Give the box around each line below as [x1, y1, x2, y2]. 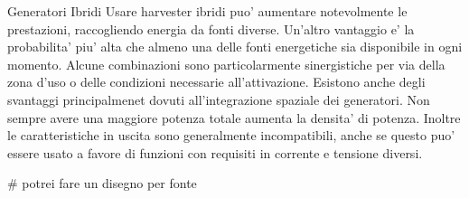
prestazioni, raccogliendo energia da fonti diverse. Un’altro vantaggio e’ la [7, 19, 415, 38]
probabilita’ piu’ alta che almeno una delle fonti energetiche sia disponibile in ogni [7, 37, 463, 56]
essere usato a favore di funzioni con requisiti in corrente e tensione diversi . [7, 143, 423, 162]
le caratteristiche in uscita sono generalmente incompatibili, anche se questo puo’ [7, 126, 455, 145]
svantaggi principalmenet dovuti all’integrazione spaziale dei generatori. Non [7, 90, 430, 108]
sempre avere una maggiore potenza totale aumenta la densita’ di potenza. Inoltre [7, 108, 461, 127]
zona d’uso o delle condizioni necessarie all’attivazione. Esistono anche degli [7, 72, 426, 91]
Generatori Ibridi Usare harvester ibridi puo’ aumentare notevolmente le [7, 2, 408, 20]
